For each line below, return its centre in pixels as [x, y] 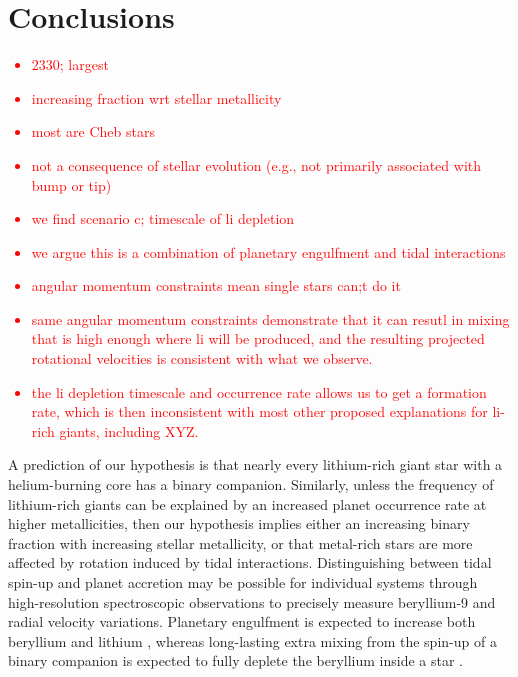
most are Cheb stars [93, 131]
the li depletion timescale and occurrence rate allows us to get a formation [259, 391]
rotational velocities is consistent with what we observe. [202, 358]
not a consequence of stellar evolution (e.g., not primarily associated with [256, 164]
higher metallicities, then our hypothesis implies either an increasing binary [239, 523]
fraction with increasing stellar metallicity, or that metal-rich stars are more [240, 542]
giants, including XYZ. [129, 430]
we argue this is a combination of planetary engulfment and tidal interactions [268, 251]
